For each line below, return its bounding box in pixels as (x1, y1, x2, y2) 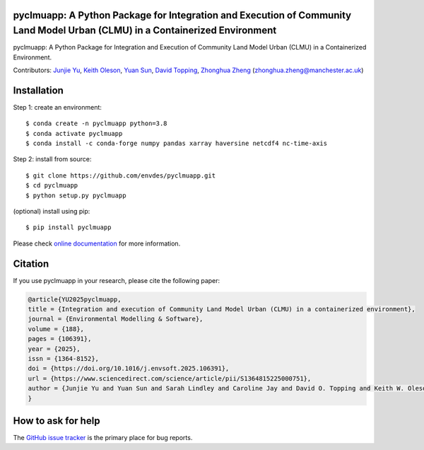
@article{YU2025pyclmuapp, (28, 295, 122, 304)
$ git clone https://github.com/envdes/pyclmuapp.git (25, 171, 216, 180)
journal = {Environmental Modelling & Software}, (28, 315, 204, 323)
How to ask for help (13, 415, 100, 427)
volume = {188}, (28, 325, 85, 333)
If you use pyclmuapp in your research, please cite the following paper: (13, 276, 220, 284)
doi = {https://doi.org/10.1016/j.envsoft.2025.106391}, (28, 364, 230, 373)
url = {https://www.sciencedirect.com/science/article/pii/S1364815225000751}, (28, 374, 312, 382)
